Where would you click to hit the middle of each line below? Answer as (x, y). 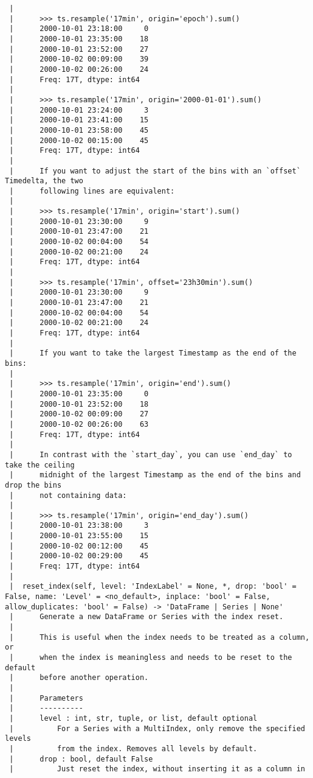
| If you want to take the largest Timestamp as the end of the (153, 353)
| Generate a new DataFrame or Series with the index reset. (146, 617)
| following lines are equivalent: (92, 191)
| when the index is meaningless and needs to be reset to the (151, 657)
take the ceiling (40, 465)
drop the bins (33, 485)
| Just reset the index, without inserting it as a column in (157, 769)
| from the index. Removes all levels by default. (133, 748)
